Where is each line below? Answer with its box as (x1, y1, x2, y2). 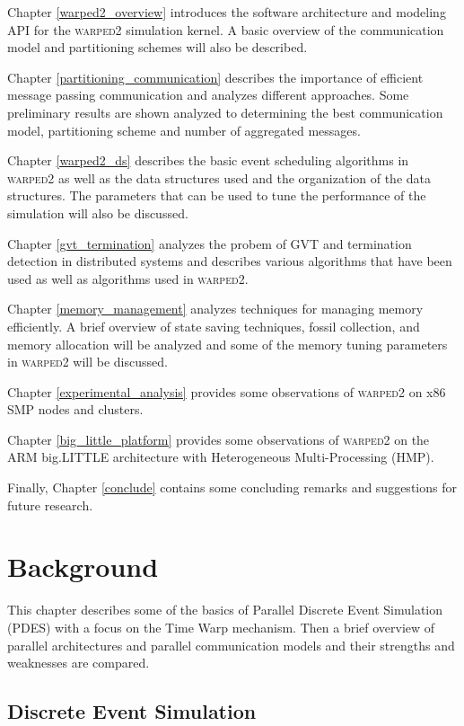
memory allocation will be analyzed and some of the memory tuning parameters (7, 334, 448, 353)
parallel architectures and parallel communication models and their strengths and (7, 635, 455, 654)
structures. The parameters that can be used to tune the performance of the (7, 186, 426, 205)
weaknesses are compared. (7, 653, 150, 672)
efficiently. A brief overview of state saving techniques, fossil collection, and (7, 316, 420, 335)
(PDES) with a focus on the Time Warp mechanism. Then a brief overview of (7, 617, 435, 636)
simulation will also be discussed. (7, 203, 188, 222)
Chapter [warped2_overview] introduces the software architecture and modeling (7, 3, 446, 21)
